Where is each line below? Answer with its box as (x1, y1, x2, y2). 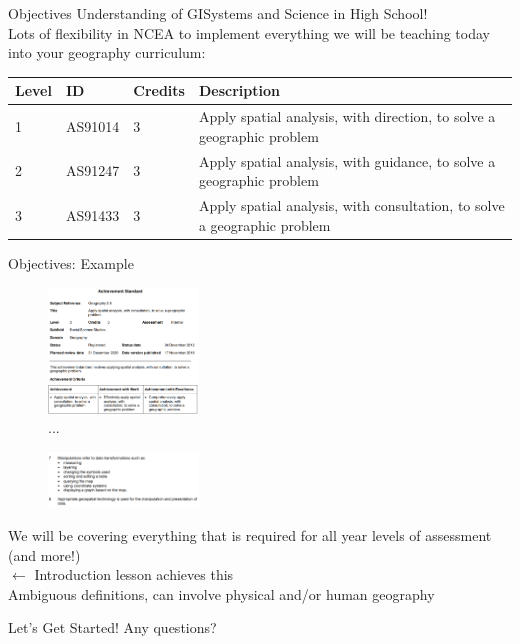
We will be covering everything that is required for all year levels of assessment (8, 525, 492, 546)
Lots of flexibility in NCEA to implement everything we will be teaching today (8, 22, 490, 43)
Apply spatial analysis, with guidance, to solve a (198, 150, 496, 171)
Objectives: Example (8, 252, 134, 273)
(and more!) (8, 544, 81, 565)
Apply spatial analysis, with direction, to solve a (198, 106, 496, 127)
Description (198, 80, 280, 101)
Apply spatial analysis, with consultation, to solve (198, 195, 505, 215)
